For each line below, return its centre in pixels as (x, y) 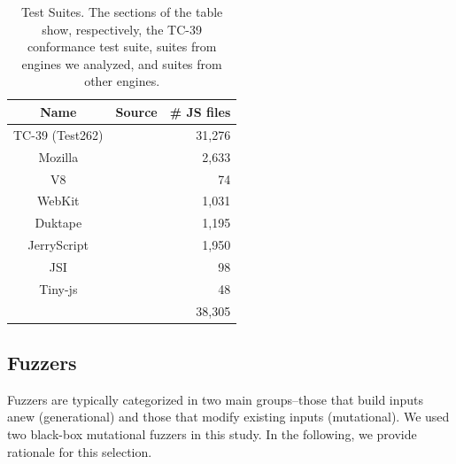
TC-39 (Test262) (58, 134)
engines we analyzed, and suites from (122, 63)
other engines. (122, 81)
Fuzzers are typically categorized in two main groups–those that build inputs (216, 399)
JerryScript (58, 245)
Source (136, 111)
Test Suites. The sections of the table (122, 12)
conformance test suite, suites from (122, 46)
